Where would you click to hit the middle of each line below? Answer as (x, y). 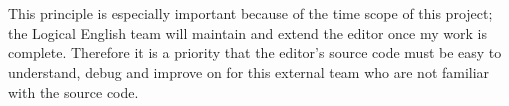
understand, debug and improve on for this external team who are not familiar (249, 71)
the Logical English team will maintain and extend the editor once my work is (247, 32)
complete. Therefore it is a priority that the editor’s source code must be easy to (255, 52)
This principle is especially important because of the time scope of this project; (250, 13)
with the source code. (73, 91)
